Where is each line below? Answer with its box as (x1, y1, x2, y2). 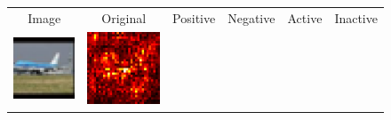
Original (101, 8, 147, 27)
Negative (227, 8, 275, 27)
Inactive (334, 8, 378, 27)
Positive (172, 8, 216, 27)
